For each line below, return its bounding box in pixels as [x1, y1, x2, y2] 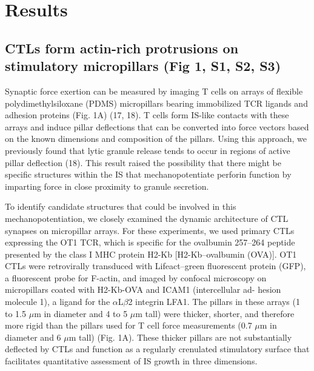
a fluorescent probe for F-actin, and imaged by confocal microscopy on [5, 271, 267, 284]
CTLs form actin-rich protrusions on [5, 38, 239, 57]
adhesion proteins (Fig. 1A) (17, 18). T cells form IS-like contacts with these [5, 109, 289, 121]
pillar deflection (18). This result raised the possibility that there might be [5, 156, 281, 169]
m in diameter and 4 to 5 [34, 307, 128, 319]
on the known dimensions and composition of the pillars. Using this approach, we [5, 132, 307, 145]
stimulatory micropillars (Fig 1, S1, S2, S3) [5, 56, 281, 75]
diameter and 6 [5, 330, 61, 343]
